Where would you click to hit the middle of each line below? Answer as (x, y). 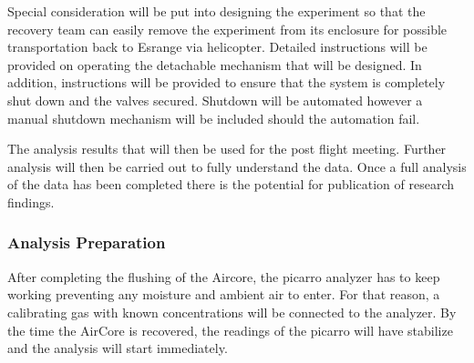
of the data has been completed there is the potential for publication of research (231, 184)
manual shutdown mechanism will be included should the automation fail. (214, 118)
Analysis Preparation (87, 242)
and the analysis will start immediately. (118, 348)
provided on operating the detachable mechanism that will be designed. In (215, 64)
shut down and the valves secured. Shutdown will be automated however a (215, 100)
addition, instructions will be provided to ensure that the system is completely (227, 82)
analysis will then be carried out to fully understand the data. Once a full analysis (237, 166)
